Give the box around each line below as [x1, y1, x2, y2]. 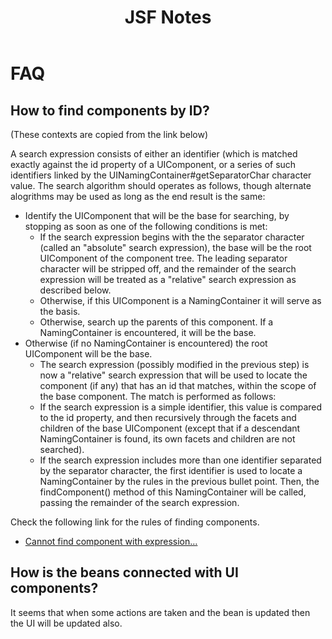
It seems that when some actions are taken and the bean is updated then [10, 606, 311, 618]
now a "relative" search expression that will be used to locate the [39, 369, 308, 381]
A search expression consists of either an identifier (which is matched [10, 148, 298, 160]
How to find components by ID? [10, 102, 210, 119]
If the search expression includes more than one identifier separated [39, 454, 322, 466]
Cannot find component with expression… [24, 536, 198, 547]
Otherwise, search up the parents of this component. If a [39, 316, 274, 328]
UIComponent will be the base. [24, 348, 153, 360]
